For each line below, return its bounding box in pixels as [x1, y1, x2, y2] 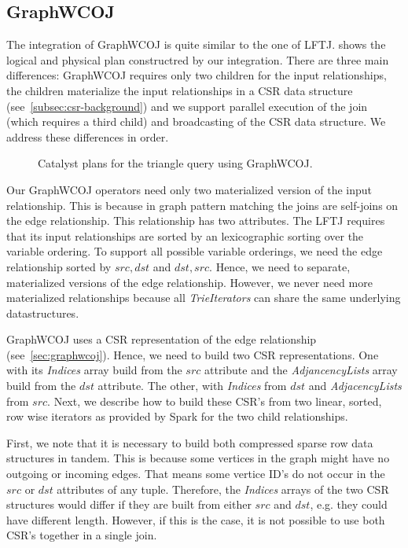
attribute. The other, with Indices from [97, 377, 287, 394]
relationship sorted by [6, 258, 112, 274]
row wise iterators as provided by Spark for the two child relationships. [6, 408, 348, 425]
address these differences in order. [6, 128, 169, 145]
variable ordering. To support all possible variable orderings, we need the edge [6, 243, 383, 259]
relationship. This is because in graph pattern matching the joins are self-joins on [6, 197, 399, 213]
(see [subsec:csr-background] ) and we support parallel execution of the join [6, 97, 368, 114]
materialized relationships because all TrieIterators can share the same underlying [6, 289, 401, 306]
